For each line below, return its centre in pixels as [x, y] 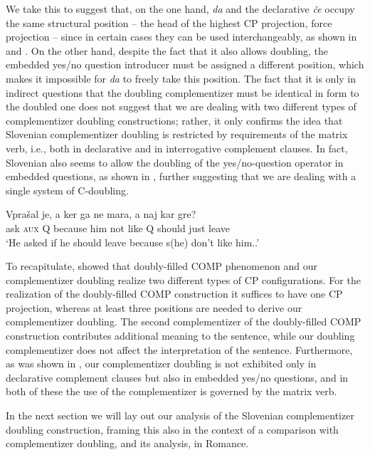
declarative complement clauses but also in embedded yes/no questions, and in [177, 377]
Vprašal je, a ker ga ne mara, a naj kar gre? [101, 214]
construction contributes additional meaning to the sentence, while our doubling [180, 336]
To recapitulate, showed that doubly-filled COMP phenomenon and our [162, 266]
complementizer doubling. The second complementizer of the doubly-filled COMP [184, 321]
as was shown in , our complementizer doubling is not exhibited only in [161, 364]
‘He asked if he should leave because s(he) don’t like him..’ [133, 242]
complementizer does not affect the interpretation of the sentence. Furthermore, [179, 349]
